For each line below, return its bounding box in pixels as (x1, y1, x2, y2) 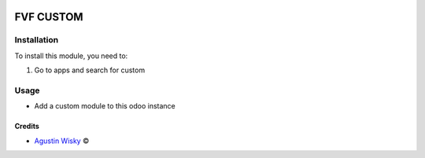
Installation (14, 35, 59, 46)
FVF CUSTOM (14, 10, 83, 24)
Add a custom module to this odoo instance (34, 101, 176, 111)
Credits (14, 122, 39, 131)
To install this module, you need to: (14, 51, 128, 61)
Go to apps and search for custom (34, 65, 146, 75)
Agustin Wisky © (34, 136, 90, 145)
